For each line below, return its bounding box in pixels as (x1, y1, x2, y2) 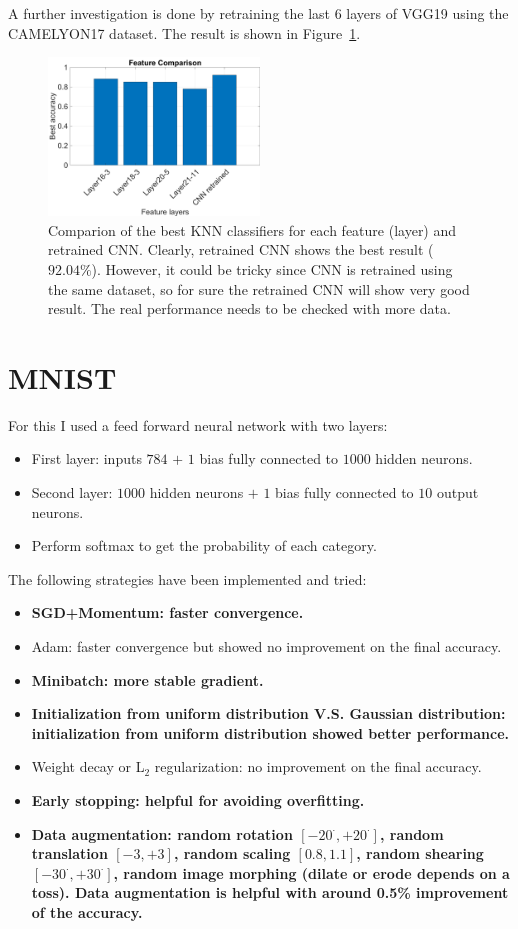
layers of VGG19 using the (346, 3, 509, 23)
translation (31, 843, 108, 864)
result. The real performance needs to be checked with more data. (48, 298, 451, 319)
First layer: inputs (31, 448, 142, 469)
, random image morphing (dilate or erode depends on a (113, 862, 510, 883)
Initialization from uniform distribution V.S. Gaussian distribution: (31, 703, 506, 724)
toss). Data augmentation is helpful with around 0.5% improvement (31, 882, 509, 903)
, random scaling (173, 843, 291, 864)
